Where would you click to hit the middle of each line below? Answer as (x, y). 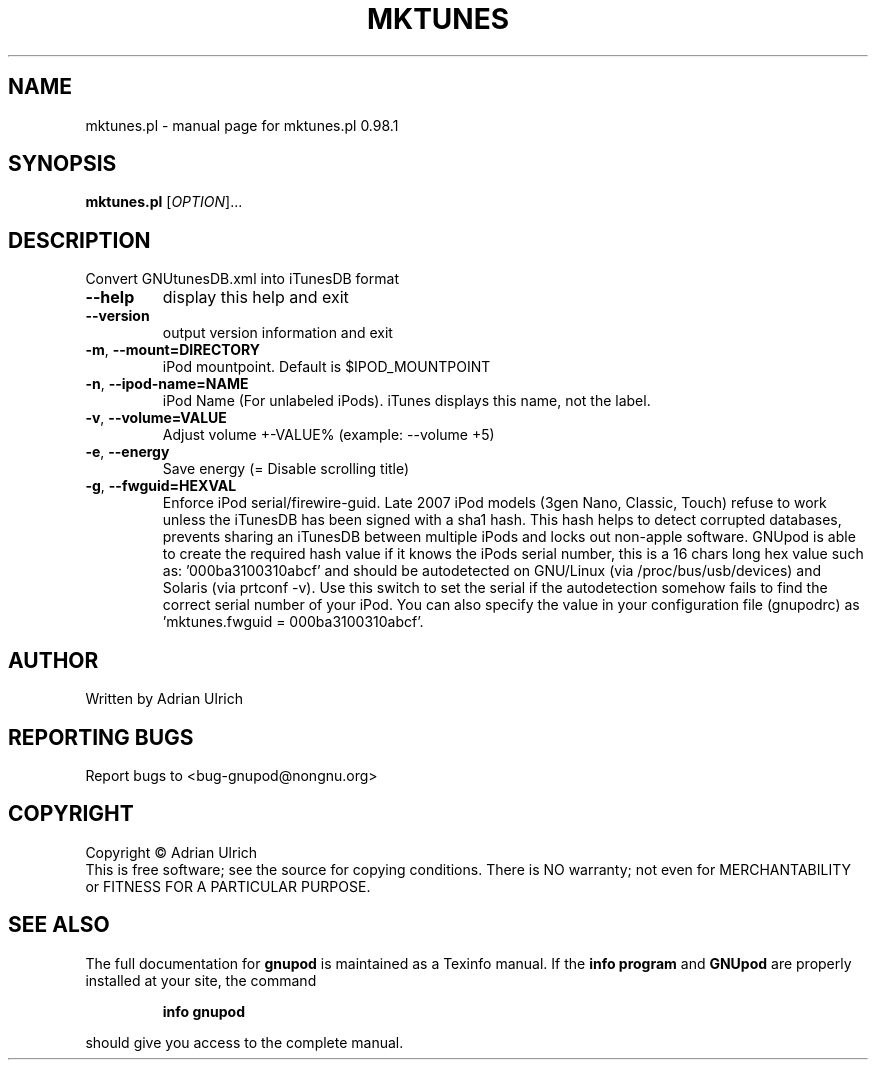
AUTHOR (53, 660)
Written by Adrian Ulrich (164, 699)
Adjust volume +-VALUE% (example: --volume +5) (328, 435)
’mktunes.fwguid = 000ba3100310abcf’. (293, 622)
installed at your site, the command (201, 980)
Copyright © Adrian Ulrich (171, 852)
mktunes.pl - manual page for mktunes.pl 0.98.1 (242, 125)
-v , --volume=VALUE (156, 418)
